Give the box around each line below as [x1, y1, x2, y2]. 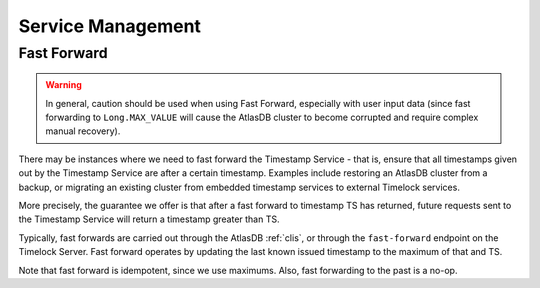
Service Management [18, 15, 202, 37]
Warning [45, 79, 82, 91]
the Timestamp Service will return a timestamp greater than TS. [18, 213, 280, 225]
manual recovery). [45, 125, 121, 137]
